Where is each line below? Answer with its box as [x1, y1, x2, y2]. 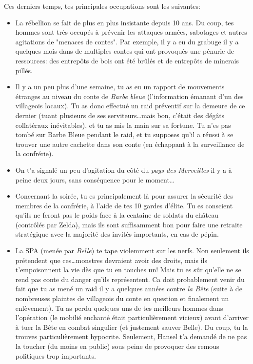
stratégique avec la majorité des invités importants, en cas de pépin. [15, 229, 219, 239]
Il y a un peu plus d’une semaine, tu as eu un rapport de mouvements [15, 81, 225, 92]
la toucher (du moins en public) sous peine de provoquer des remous [15, 341, 219, 351]
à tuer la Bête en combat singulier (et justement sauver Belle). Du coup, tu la [15, 322, 248, 332]
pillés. [15, 65, 33, 75]
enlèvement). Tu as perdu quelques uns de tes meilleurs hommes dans [15, 303, 223, 313]
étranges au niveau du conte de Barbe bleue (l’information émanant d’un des [15, 91, 244, 101]
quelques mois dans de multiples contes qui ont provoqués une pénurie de [15, 46, 234, 56]
